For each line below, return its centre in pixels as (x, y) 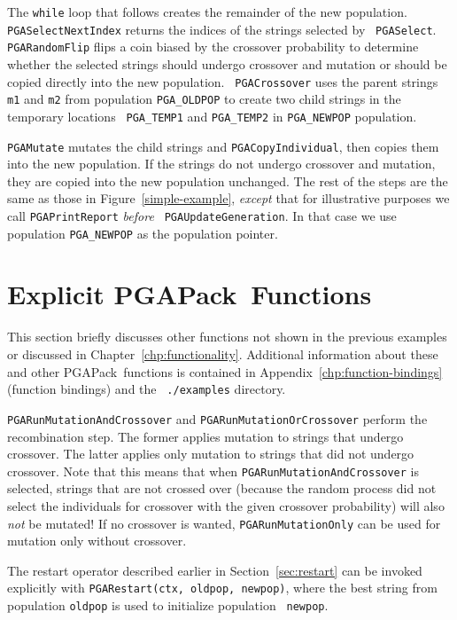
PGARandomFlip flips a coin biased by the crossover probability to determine (213, 47)
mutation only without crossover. (97, 541)
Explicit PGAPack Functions (190, 294)
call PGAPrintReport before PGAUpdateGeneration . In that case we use (202, 215)
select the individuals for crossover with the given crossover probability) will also (226, 505)
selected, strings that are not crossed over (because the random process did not (222, 488)
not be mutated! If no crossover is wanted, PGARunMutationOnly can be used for (224, 523)
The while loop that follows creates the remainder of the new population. (207, 12)
